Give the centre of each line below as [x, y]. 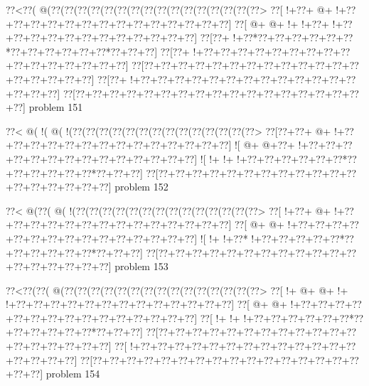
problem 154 [73, 374]
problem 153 [141, 266]
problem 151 [56, 107]
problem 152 [141, 187]
